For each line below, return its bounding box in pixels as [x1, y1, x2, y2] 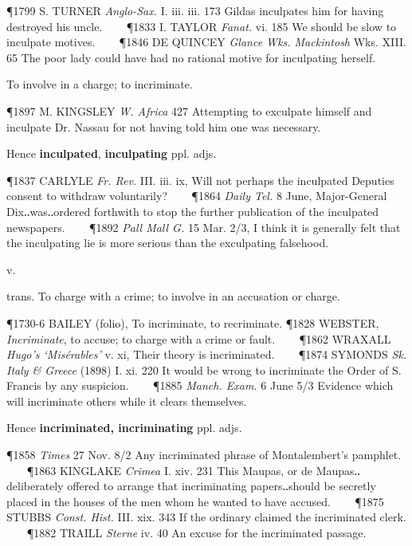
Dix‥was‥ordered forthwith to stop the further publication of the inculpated [6, 202, 379, 219]
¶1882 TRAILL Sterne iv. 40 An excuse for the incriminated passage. [26, 524, 367, 541]
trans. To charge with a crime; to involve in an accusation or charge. [6, 288, 340, 304]
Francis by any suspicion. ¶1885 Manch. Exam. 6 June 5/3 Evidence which [6, 377, 394, 394]
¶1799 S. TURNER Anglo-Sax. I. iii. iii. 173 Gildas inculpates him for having [6, 2, 384, 18]
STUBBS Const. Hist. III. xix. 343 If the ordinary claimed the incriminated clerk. [6, 509, 406, 525]
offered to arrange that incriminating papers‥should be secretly [67, 477, 376, 494]
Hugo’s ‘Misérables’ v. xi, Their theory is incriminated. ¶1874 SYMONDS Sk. [6, 346, 407, 363]
